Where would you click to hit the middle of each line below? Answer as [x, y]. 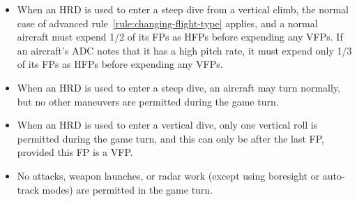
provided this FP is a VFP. [75, 152]
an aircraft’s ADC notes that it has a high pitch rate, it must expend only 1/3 [184, 50]
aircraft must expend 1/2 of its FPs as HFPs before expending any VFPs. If [180, 37]
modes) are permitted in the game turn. [128, 189]
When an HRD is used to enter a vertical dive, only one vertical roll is [167, 125]
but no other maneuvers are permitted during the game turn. [148, 101]
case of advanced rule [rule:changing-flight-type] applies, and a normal [167, 23]
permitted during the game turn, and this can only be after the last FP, [170, 138]
